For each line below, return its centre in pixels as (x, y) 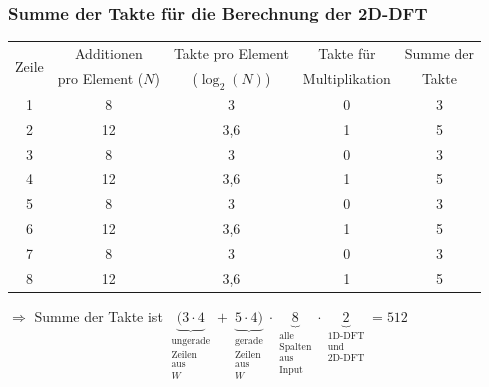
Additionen (108, 52)
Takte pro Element (231, 52)
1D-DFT (346, 335)
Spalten (295, 347)
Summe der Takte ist (98, 315)
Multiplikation (346, 78)
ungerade (191, 340)
